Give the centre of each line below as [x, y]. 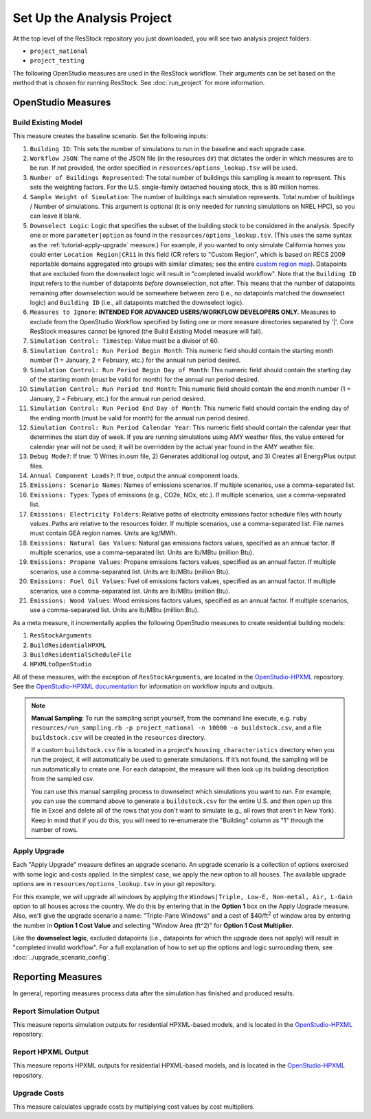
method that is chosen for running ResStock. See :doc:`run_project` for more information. [139, 83]
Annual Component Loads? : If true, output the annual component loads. [135, 475]
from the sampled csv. [63, 779]
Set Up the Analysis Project [92, 18]
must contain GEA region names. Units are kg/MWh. [103, 533]
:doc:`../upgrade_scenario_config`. [61, 957]
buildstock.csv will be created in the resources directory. [119, 737]
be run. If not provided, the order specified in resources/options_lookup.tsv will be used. [164, 168]
